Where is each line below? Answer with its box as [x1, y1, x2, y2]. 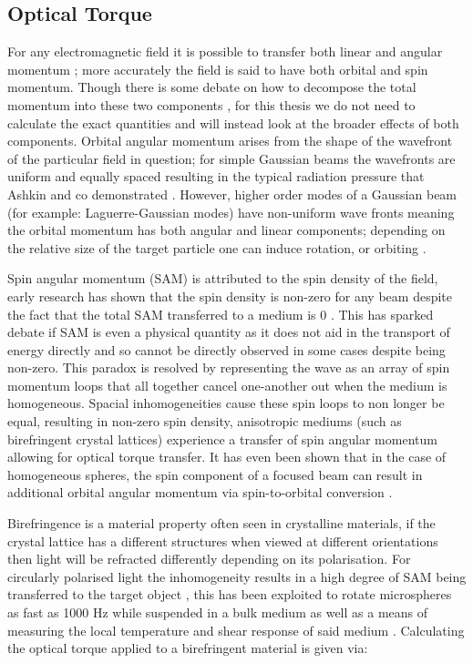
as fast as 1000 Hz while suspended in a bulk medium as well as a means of [7, 603, 428, 622]
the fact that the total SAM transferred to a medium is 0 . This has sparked [7, 304, 434, 323]
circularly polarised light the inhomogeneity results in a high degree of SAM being [7, 566, 467, 586]
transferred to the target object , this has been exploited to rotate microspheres [7, 585, 452, 604]
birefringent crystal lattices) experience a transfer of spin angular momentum [7, 429, 437, 448]
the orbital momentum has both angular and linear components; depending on [7, 220, 446, 240]
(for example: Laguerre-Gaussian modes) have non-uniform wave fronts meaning [7, 202, 455, 221]
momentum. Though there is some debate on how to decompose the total [7, 77, 416, 97]
